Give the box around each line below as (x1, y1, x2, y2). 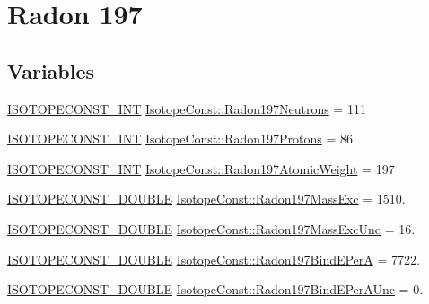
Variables (7, 56, 95, 84)
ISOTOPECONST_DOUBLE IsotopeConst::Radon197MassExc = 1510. (7, 189, 406, 208)
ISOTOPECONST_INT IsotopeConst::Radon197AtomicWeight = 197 (7, 159, 395, 178)
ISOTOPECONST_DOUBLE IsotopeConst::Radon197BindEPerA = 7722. (7, 249, 420, 268)
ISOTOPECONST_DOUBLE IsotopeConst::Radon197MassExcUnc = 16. (7, 219, 416, 238)
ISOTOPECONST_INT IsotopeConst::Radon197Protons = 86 (7, 129, 353, 148)
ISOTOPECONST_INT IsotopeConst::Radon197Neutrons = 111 (7, 99, 366, 117)
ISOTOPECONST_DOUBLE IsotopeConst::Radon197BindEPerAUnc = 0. (7, 280, 424, 299)
